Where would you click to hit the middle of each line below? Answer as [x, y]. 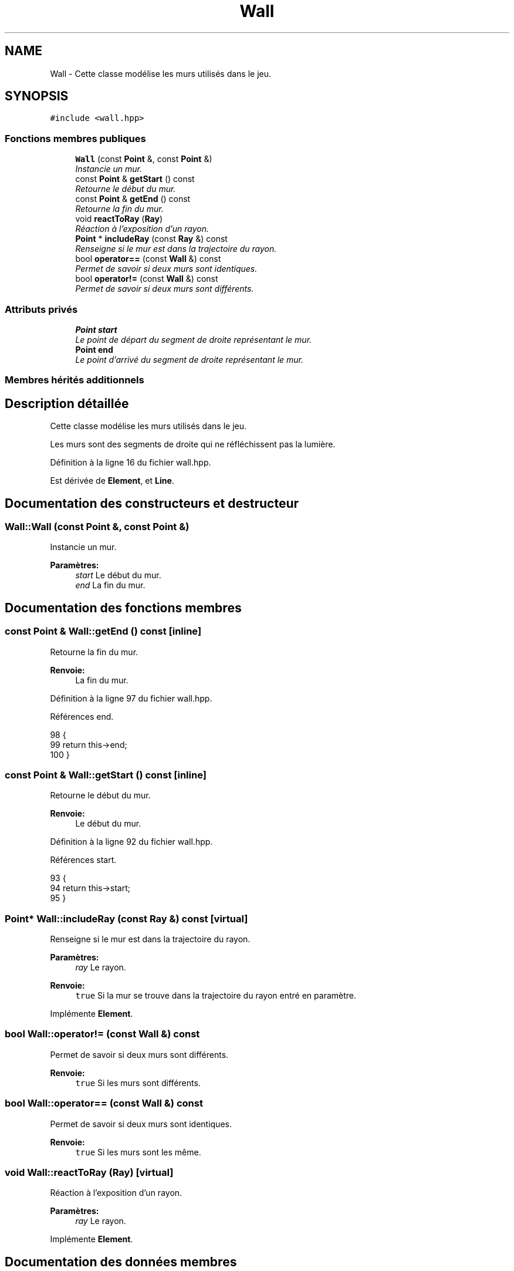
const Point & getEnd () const [133, 199]
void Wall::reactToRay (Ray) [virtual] [89, 1172]
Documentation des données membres [121, 1262]
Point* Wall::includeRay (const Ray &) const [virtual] [126, 918]
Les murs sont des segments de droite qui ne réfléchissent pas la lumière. [193, 444]
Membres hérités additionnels [75, 380]
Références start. [83, 860]
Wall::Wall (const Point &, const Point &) [97, 527]
